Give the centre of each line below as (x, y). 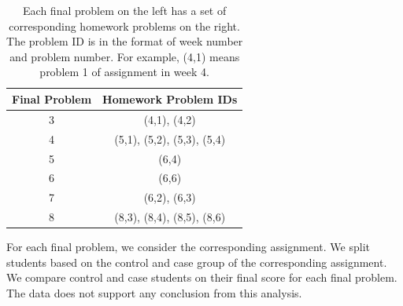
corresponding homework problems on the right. (124, 25)
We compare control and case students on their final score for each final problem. (202, 277)
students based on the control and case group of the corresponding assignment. (197, 262)
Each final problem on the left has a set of (125, 10)
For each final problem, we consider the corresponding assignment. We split (188, 247)
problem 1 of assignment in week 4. (124, 72)
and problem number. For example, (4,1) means (125, 56)
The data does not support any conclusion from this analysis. (154, 292)
